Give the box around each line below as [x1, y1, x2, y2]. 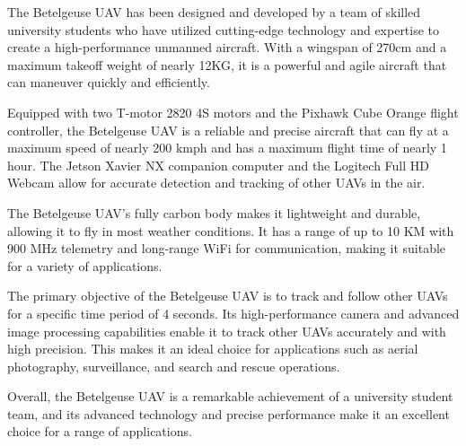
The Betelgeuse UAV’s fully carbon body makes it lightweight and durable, [7, 203, 421, 222]
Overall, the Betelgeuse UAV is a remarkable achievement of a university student [7, 387, 453, 406]
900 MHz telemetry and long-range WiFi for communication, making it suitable [7, 239, 446, 258]
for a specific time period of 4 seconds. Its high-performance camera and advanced [7, 303, 460, 322]
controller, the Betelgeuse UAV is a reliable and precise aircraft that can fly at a [7, 120, 449, 139]
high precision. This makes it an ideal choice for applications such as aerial [7, 339, 418, 358]
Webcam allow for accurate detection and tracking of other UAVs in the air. [7, 173, 426, 192]
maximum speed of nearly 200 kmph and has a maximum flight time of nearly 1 [7, 138, 447, 157]
